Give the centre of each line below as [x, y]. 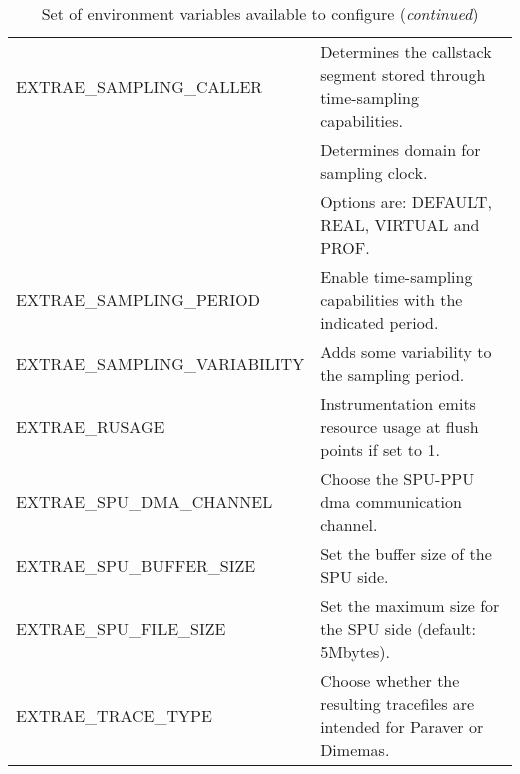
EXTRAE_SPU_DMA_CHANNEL [144, 501]
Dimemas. [355, 749]
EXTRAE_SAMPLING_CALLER [139, 86]
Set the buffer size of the [406, 553]
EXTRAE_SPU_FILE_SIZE [121, 628]
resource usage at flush [399, 426]
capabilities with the [391, 299]
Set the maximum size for [410, 605]
